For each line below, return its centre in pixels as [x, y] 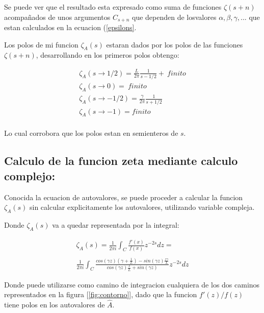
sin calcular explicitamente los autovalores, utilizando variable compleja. [142, 207]
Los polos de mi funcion [41, 44]
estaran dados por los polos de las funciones [175, 44]
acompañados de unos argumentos [57, 17]
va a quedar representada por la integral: [116, 225]
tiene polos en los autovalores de [55, 304]
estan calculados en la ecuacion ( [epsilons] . [70, 27]
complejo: [30, 175]
